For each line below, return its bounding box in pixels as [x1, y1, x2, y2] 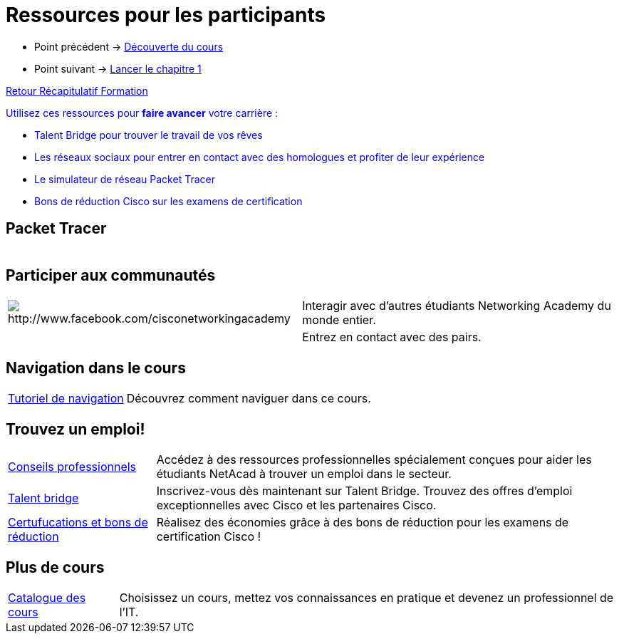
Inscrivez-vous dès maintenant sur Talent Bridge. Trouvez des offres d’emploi [156, 484, 573, 499]
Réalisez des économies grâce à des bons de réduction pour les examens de [156, 515, 569, 530]
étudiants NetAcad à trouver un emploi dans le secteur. [156, 467, 452, 482]
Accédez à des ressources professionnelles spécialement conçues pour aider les [156, 452, 592, 467]
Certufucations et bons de [8, 515, 148, 530]
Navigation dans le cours [6, 358, 186, 377]
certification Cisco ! [156, 529, 261, 544]
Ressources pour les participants [6, 3, 326, 27]
